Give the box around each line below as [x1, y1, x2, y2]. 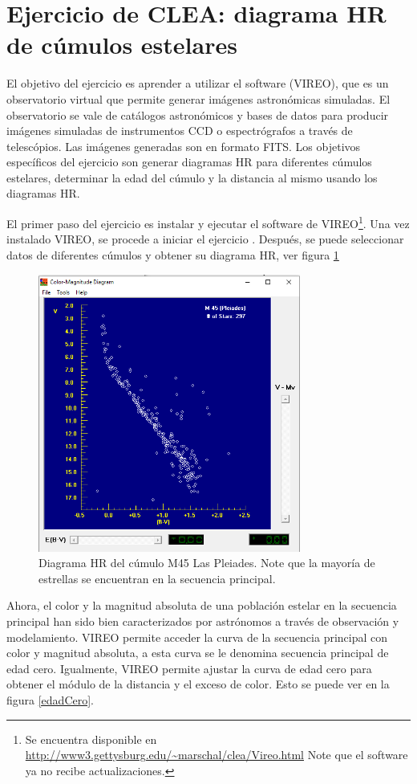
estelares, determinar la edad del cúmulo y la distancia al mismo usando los [6, 169, 378, 186]
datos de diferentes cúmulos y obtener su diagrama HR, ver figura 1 [6, 246, 339, 263]
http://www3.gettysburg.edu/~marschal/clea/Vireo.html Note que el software [25, 746, 408, 763]
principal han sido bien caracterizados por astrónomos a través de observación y [6, 613, 399, 630]
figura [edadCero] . [6, 692, 95, 708]
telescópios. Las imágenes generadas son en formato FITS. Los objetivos [6, 137, 361, 154]
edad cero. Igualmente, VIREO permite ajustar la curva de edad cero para [6, 659, 372, 676]
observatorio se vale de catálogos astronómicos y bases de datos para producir [6, 106, 389, 123]
